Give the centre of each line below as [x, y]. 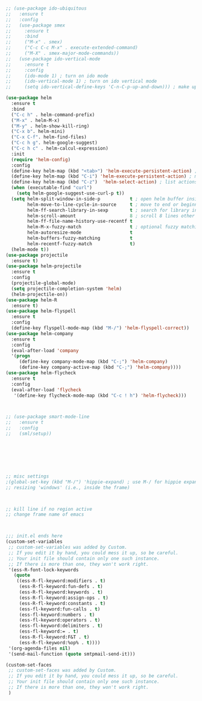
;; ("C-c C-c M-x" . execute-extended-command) [72, 48]
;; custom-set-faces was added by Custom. [62, 671]
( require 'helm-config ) [41, 159]
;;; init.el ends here [34, 536]
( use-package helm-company [39, 333]
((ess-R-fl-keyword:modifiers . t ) [61, 581]
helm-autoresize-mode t [80, 233]
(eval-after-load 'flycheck [46, 390]
